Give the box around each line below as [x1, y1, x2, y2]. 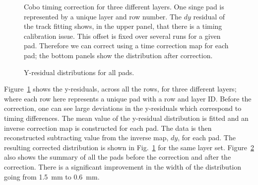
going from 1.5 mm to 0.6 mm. [4, 171, 100, 182]
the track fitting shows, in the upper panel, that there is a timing [24, 21, 222, 31]
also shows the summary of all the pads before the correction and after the [4, 152, 231, 162]
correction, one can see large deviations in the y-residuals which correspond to [4, 103, 242, 113]
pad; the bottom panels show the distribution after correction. [24, 50, 213, 60]
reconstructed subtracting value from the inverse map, [4, 132, 169, 143]
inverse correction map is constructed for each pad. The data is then [4, 122, 212, 133]
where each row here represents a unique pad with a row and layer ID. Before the [4, 93, 252, 103]
